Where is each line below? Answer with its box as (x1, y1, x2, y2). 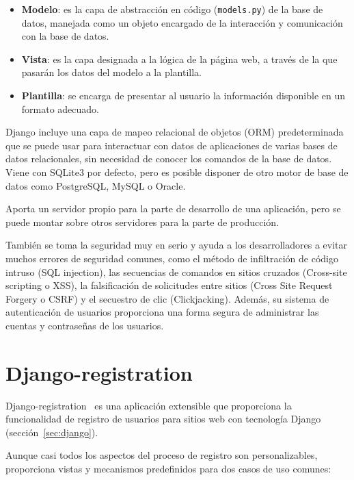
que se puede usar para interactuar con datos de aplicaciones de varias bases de (5, 138, 338, 152)
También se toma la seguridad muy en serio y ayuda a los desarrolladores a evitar (5, 238, 347, 252)
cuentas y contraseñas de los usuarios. (5, 318, 164, 332)
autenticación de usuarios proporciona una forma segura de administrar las (5, 305, 319, 319)
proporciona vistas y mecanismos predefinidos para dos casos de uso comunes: (5, 462, 331, 476)
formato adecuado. (21, 101, 100, 116)
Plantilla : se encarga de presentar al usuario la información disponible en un (21, 88, 345, 103)
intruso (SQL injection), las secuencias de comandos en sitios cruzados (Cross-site (5, 264, 347, 279)
